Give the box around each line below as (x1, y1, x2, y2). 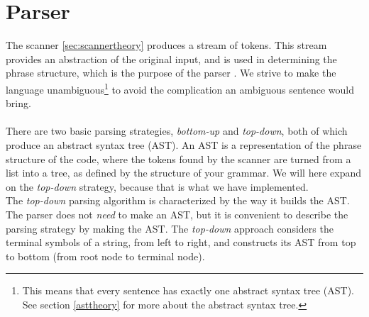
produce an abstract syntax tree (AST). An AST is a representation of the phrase (6, 137, 362, 152)
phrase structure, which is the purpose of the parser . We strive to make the (6, 65, 336, 80)
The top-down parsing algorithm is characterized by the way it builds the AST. (6, 193, 350, 208)
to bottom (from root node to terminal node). (6, 248, 205, 263)
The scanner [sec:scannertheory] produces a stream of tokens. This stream (6, 38, 327, 52)
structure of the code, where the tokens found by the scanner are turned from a (6, 151, 351, 166)
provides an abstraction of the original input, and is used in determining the (6, 51, 337, 66)
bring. (6, 96, 31, 111)
